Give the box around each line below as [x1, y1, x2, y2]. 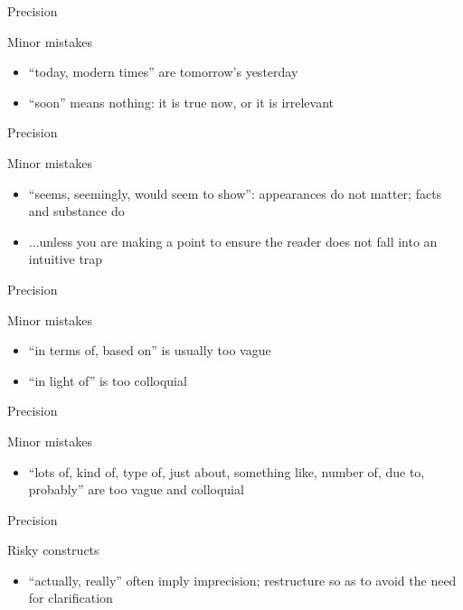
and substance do [28, 202, 125, 221]
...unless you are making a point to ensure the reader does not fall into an [28, 231, 438, 250]
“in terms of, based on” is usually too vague [28, 341, 271, 360]
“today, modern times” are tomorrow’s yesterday [28, 62, 298, 81]
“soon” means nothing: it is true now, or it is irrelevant [28, 92, 335, 111]
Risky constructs [7, 540, 99, 559]
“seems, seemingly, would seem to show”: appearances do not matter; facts [28, 183, 442, 202]
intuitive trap [28, 249, 103, 268]
